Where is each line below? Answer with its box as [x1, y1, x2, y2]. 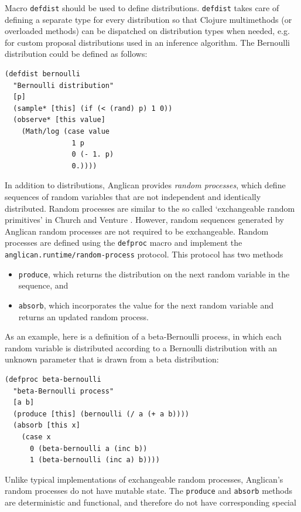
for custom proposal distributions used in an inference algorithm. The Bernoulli [5, 36, 290, 48]
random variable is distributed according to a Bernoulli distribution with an [5, 341, 278, 354]
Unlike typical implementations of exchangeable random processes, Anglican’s [5, 473, 283, 485]
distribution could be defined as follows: [5, 48, 148, 60]
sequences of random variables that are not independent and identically [5, 190, 261, 202]
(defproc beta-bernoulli [5, 375, 101, 384]
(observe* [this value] [13, 116, 105, 124]
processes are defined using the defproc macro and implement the [5, 236, 242, 249]
